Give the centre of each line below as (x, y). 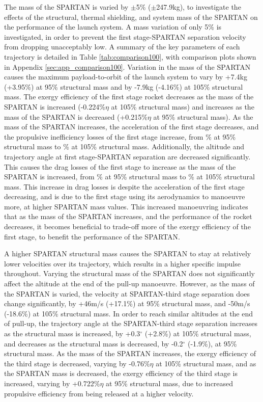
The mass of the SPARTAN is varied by (66, 7)
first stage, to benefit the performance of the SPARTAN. (92, 236)
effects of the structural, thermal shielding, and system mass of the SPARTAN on (131, 17)
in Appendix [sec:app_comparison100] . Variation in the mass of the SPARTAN (127, 66)
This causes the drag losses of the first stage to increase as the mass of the (120, 166)
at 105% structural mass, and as (206, 363)
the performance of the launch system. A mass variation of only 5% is (113, 27)
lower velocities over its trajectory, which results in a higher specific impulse (122, 263)
